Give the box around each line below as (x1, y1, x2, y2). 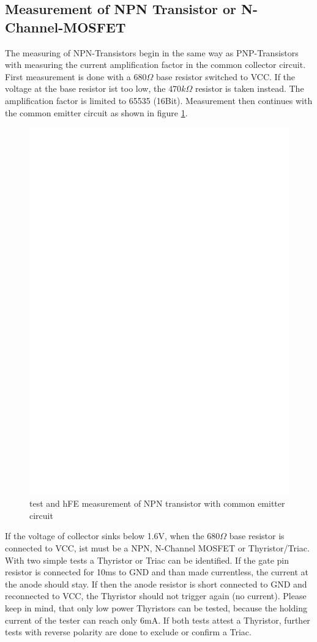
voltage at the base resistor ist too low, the (5, 82, 166, 95)
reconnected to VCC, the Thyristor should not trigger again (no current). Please (5, 589, 307, 602)
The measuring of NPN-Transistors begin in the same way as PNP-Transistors (5, 46, 299, 59)
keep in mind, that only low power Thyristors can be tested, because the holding (5, 602, 307, 614)
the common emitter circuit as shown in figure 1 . (5, 106, 188, 119)
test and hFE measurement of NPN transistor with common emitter (29, 497, 285, 510)
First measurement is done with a (5, 70, 131, 83)
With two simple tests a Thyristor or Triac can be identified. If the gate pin (5, 553, 289, 566)
